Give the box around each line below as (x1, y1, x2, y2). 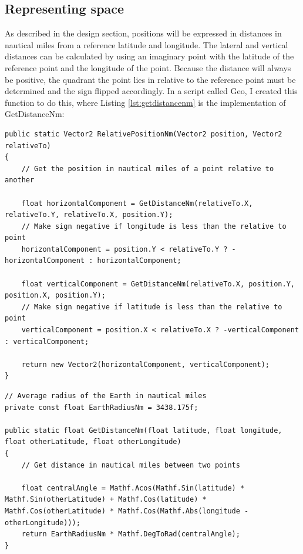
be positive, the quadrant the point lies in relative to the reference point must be (5, 73, 296, 85)
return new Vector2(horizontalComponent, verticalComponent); (21, 360, 270, 369)
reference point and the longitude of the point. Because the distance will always (5, 61, 291, 74)
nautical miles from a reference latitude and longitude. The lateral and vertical (5, 38, 288, 51)
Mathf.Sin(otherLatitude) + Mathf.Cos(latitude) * (5, 495, 207, 504)
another (5, 176, 35, 185)
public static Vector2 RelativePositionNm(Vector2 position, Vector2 (5, 129, 282, 138)
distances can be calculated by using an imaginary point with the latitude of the (5, 50, 294, 62)
